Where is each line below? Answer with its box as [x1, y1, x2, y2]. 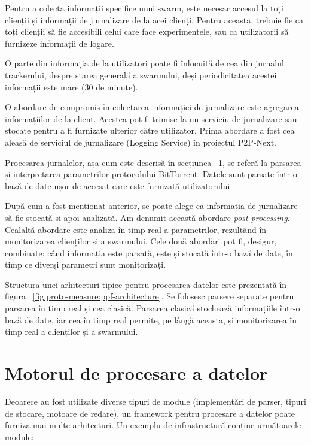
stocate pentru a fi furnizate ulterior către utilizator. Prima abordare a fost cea [5, 124, 295, 137]
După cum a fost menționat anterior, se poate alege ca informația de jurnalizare [5, 199, 298, 212]
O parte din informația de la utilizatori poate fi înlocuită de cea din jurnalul [5, 57, 284, 69]
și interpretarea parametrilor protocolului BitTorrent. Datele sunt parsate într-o [5, 168, 297, 180]
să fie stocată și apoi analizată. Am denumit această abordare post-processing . [5, 211, 290, 223]
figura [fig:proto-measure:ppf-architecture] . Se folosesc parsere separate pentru [5, 290, 294, 302]
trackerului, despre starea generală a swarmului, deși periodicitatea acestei [5, 68, 277, 81]
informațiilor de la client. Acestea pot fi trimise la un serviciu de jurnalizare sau [5, 112, 297, 125]
